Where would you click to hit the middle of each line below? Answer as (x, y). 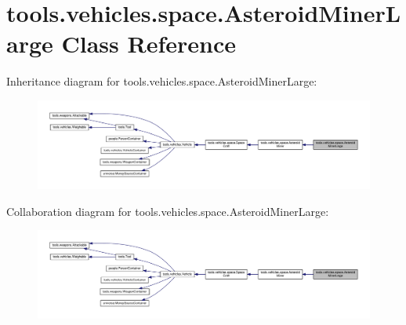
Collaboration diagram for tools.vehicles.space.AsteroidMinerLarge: (168, 211)
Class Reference (149, 44)
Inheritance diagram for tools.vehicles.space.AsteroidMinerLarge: (162, 81)
